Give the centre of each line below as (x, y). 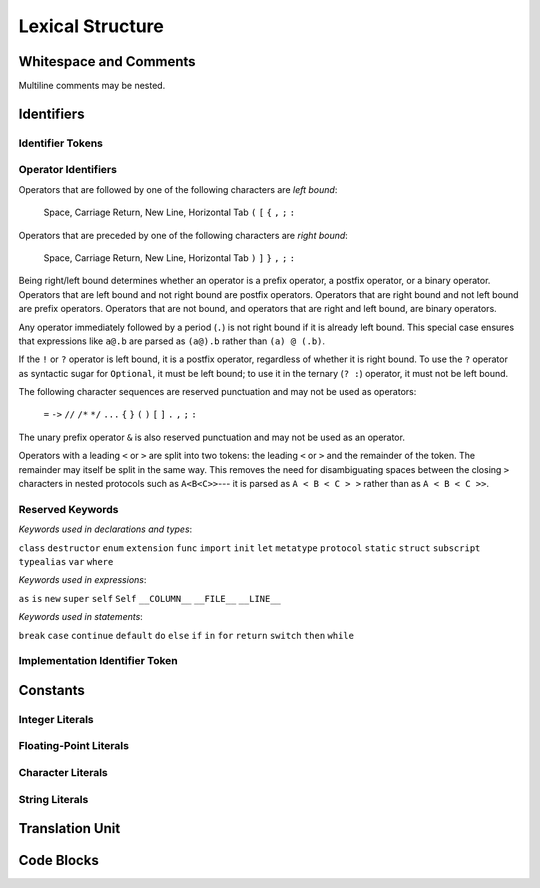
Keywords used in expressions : (82, 580)
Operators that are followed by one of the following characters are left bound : (178, 189)
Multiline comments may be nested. (92, 86)
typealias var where (66, 561)
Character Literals (63, 772)
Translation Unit (69, 828)
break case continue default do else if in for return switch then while (186, 635)
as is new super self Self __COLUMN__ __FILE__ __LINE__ (150, 598)
